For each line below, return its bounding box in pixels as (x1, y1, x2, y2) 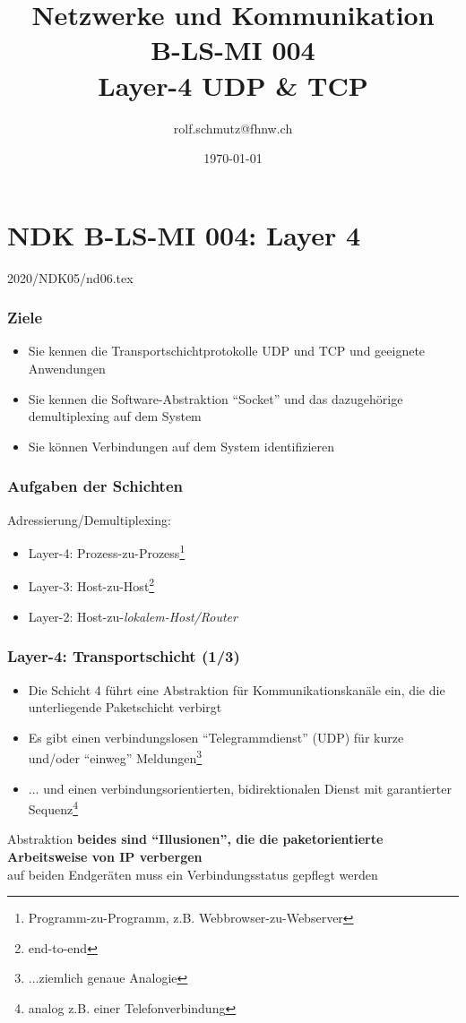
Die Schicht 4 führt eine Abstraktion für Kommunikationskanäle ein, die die (28, 680, 445, 699)
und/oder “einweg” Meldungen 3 (28, 746, 203, 767)
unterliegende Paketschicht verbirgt (28, 698, 222, 717)
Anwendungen (28, 359, 106, 378)
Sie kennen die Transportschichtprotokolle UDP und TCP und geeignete (28, 341, 426, 360)
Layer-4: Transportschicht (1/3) (7, 645, 240, 667)
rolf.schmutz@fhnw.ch (173, 118, 293, 137)
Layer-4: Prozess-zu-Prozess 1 (28, 541, 186, 562)
